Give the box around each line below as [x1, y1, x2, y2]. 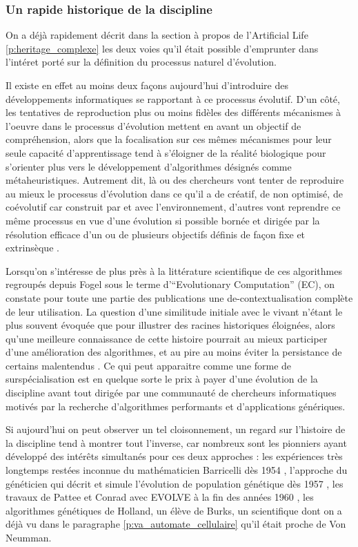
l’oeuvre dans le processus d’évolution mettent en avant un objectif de [6, 118, 301, 133]
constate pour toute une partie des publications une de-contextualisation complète [6, 290, 353, 305]
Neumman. [6, 530, 52, 544]
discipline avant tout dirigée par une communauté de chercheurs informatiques [6, 385, 337, 400]
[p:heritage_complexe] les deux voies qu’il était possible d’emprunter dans [6, 41, 319, 55]
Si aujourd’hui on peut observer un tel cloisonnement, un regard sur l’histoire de [6, 422, 346, 436]
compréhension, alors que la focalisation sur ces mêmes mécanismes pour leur [6, 132, 332, 146]
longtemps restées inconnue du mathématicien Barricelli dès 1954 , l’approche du [6, 463, 348, 477]
